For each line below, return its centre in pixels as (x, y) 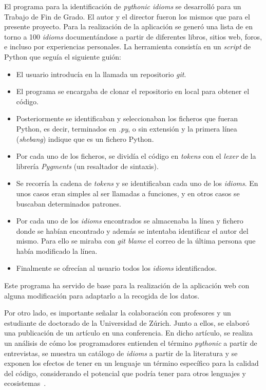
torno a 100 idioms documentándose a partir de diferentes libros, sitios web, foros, (133, 36)
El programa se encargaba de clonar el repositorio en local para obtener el (133, 91)
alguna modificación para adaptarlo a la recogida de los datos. (102, 295)
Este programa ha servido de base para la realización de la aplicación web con (127, 285)
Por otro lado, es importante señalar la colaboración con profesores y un (118, 313)
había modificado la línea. (57, 250)
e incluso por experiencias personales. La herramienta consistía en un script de (128, 47)
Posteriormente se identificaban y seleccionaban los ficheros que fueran (127, 118)
